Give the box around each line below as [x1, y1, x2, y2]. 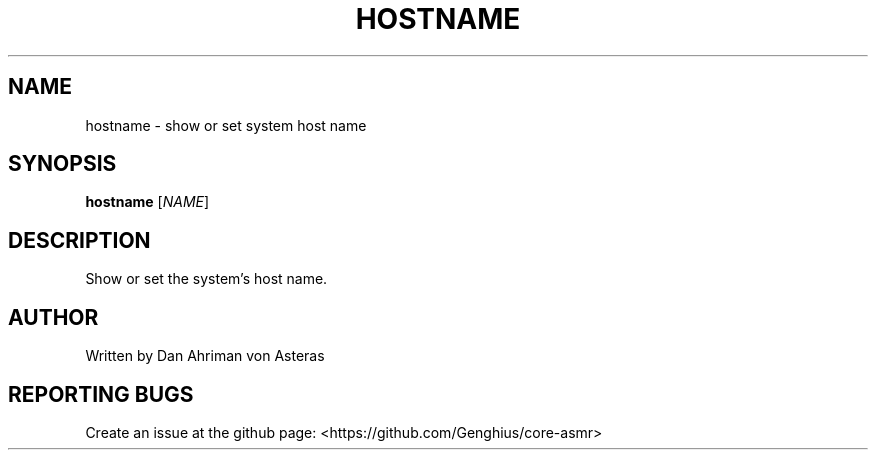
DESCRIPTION [8, 227, 151, 253]
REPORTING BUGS [8, 381, 194, 407]
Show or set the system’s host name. [85, 270, 328, 288]
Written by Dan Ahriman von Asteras [85, 347, 325, 365]
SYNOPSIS [8, 151, 117, 177]
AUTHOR [8, 304, 99, 330]
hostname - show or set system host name [85, 116, 367, 134]
